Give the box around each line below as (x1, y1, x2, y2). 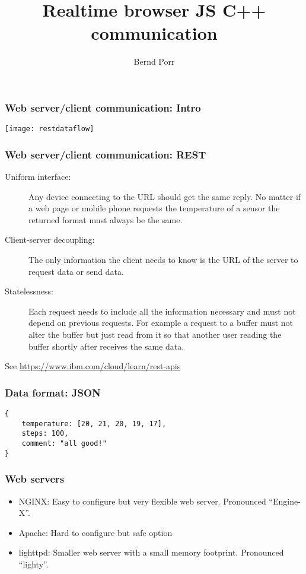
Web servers (5, 471, 65, 486)
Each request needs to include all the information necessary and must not (28, 305, 296, 317)
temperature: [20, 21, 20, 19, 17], (21, 419, 167, 428)
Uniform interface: (5, 170, 71, 183)
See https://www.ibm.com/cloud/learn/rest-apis (5, 360, 181, 372)
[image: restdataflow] (5, 125, 94, 134)
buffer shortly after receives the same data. (28, 340, 184, 352)
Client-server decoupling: (5, 233, 95, 246)
